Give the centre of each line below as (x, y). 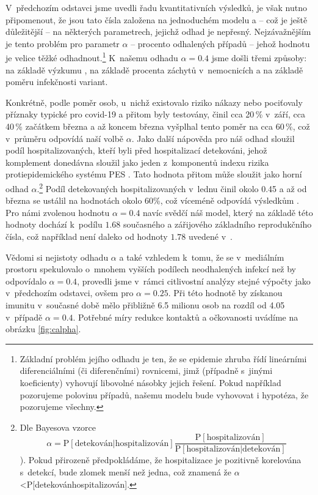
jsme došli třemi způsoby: (259, 58)
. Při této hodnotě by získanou (225, 293)
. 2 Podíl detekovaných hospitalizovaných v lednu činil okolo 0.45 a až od (172, 187)
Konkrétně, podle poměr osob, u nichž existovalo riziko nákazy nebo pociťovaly (154, 102)
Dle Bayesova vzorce (58, 427)
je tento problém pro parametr (63, 43)
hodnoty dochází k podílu (54, 224)
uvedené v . (211, 236)
